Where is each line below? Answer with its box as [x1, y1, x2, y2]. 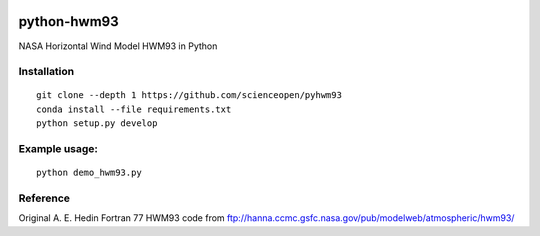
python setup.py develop [36, 118, 158, 129]
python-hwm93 [18, 13, 119, 30]
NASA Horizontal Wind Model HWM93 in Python [18, 40, 218, 52]
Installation [18, 65, 75, 79]
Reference [18, 191, 70, 205]
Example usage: [18, 142, 99, 156]
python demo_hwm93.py [36, 167, 142, 179]
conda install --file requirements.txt [36, 103, 232, 115]
